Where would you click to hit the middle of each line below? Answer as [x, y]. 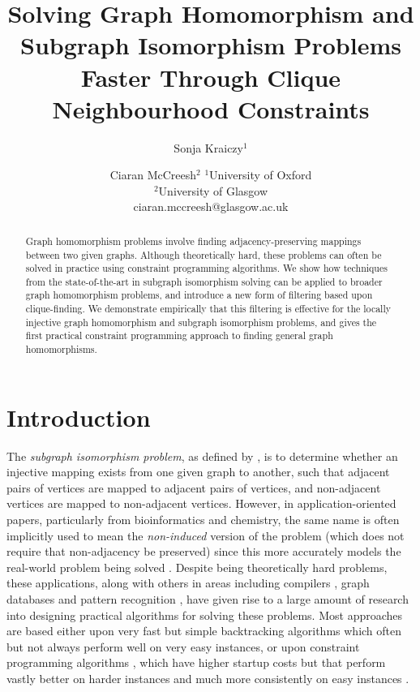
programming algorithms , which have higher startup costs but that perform [196, 662]
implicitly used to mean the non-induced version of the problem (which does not [206, 535]
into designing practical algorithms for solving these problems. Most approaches [205, 615]
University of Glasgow [213, 190]
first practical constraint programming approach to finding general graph [179, 335]
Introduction [79, 417]
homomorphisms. [61, 349]
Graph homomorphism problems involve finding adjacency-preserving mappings [193, 241]
